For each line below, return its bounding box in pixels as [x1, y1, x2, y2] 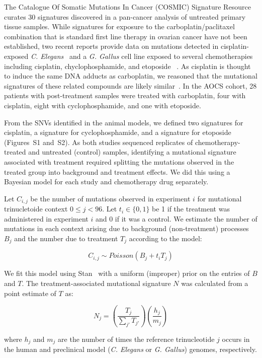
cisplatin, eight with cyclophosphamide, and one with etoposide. [4, 100, 201, 110]
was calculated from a [181, 277, 248, 288]
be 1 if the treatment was [152, 203, 230, 214]
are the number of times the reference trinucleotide [58, 334, 215, 344]
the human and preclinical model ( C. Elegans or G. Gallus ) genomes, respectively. [4, 344, 257, 354]
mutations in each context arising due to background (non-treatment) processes [4, 223, 249, 234]
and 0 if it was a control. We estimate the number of [95, 213, 257, 224]
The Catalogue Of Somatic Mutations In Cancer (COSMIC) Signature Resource [4, 2, 251, 12]
